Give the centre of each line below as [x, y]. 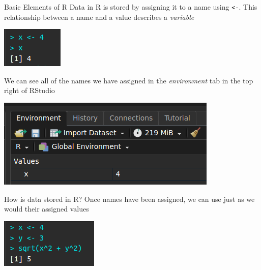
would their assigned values [47, 209]
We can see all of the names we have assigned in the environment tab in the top [129, 80]
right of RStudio [30, 90]
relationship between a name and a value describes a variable [99, 17]
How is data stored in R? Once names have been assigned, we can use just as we [129, 199]
